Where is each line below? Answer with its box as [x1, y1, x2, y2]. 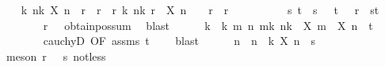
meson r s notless [6, 47, 106, 64]
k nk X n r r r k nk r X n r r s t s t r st [21, 2, 379, 17]
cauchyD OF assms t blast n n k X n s [43, 32, 316, 49]
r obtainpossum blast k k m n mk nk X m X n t [43, 17, 373, 33]
